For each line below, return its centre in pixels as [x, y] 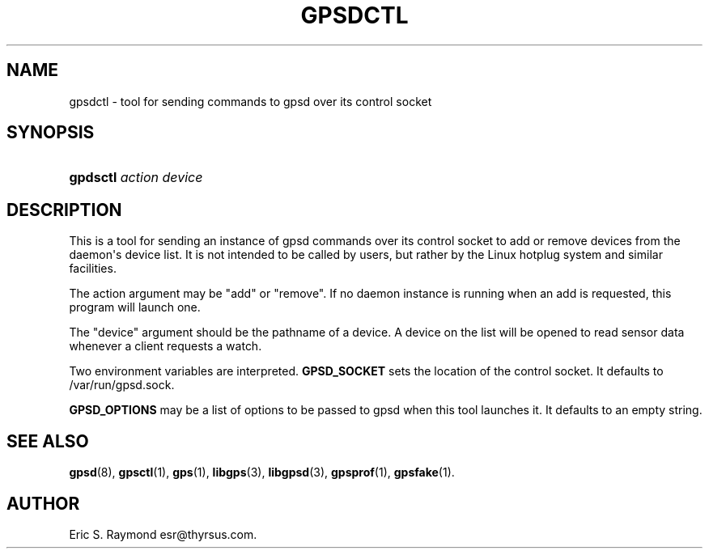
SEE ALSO [48, 441]
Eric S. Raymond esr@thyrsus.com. [163, 534]
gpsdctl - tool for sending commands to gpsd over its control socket [250, 101]
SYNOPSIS [51, 133]
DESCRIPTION [64, 210]
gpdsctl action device [136, 178]
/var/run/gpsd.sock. [122, 385]
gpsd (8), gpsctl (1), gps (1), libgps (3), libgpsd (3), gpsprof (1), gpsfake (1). [262, 472]
